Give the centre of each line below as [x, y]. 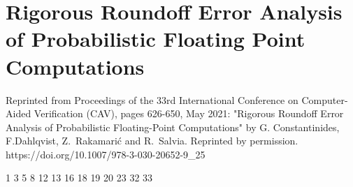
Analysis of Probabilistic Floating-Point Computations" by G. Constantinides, [173, 127]
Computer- [325, 99]
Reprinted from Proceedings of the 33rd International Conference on [152, 99]
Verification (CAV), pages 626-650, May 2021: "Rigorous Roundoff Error [189, 113]
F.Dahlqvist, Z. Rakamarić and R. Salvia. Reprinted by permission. [152, 141]
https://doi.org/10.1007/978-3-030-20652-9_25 [106, 154]
